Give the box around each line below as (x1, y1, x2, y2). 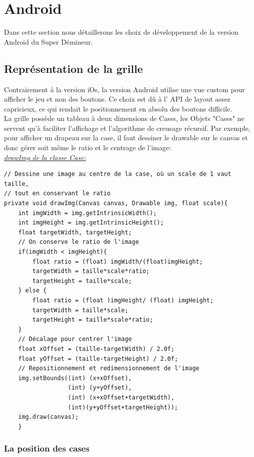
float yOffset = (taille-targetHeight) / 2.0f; (18, 355, 178, 362)
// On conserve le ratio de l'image (18, 238, 139, 246)
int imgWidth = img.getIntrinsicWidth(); (18, 209, 157, 217)
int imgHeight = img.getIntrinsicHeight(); (18, 219, 164, 227)
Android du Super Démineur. (4, 36, 93, 47)
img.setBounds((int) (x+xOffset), (18, 374, 132, 382)
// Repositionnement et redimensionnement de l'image (18, 365, 199, 372)
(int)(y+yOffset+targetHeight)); (67, 403, 178, 411)
